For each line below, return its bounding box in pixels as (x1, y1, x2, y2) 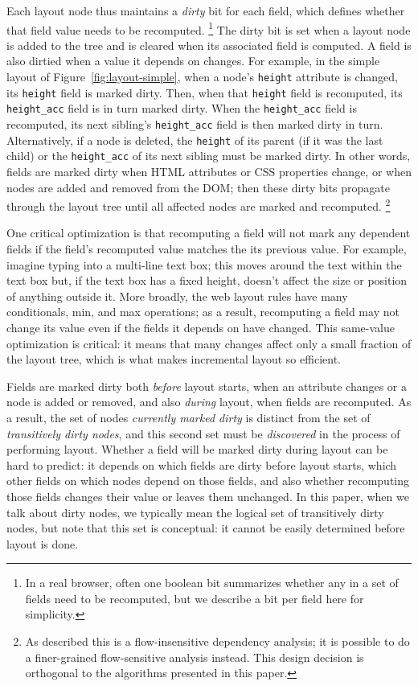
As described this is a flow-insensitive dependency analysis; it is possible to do (25, 633, 410, 650)
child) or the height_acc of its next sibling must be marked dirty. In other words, (6, 147, 411, 164)
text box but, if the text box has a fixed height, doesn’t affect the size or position (6, 272, 408, 289)
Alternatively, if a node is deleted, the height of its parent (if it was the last (6, 131, 383, 148)
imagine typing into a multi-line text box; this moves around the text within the (6, 256, 402, 273)
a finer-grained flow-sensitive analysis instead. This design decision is (25, 648, 364, 665)
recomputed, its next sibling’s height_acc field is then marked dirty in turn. (6, 116, 383, 132)
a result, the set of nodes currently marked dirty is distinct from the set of (6, 409, 371, 425)
